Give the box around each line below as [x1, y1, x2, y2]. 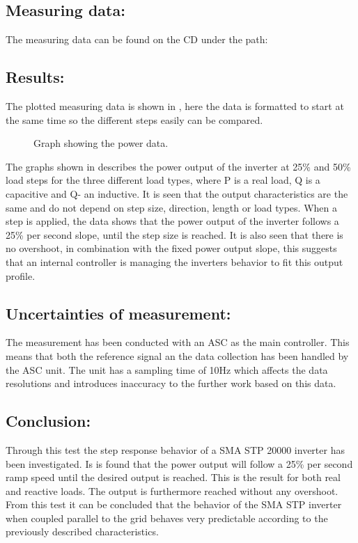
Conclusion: [6, 410, 91, 432]
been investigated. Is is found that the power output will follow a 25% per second [6, 456, 353, 471]
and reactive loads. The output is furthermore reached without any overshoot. [6, 483, 338, 498]
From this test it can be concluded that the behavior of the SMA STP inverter [6, 497, 342, 512]
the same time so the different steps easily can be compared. [6, 112, 263, 127]
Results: [6, 66, 65, 88]
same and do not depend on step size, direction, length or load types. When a [6, 200, 337, 214]
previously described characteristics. [6, 524, 159, 539]
